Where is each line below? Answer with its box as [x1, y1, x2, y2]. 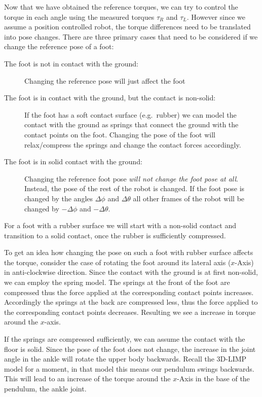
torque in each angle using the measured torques [4, 11, 155, 22]
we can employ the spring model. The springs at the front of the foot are [4, 277, 230, 287]
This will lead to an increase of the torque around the [4, 373, 171, 384]
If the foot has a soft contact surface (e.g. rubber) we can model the [24, 109, 237, 120]
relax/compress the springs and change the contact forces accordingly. [24, 139, 241, 150]
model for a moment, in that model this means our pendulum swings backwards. [4, 363, 254, 374]
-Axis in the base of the [177, 373, 250, 384]
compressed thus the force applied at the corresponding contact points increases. [4, 286, 254, 297]
